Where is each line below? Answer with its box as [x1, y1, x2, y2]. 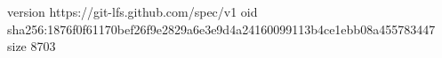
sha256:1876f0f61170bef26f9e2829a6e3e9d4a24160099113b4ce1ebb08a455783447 [7, 19, 436, 38]
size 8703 [7, 37, 56, 55]
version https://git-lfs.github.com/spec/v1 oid [7, 3, 258, 20]
